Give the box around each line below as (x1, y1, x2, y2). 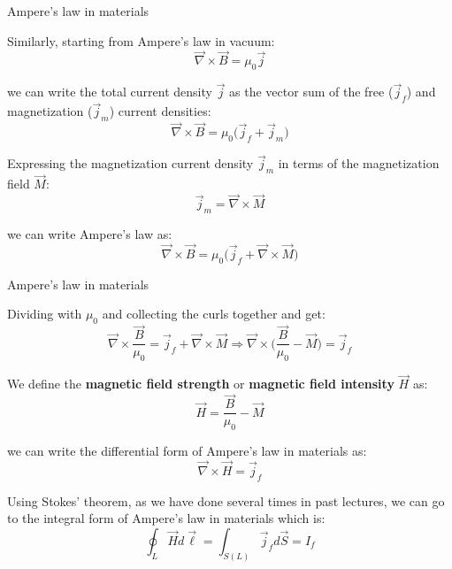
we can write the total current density (7, 82, 212, 101)
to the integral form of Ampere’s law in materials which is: (7, 509, 326, 527)
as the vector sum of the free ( (229, 82, 394, 101)
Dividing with (7, 304, 82, 323)
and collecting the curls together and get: (102, 304, 326, 323)
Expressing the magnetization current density (7, 154, 254, 173)
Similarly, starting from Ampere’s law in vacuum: (7, 31, 275, 50)
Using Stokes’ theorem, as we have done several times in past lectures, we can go (7, 491, 445, 510)
